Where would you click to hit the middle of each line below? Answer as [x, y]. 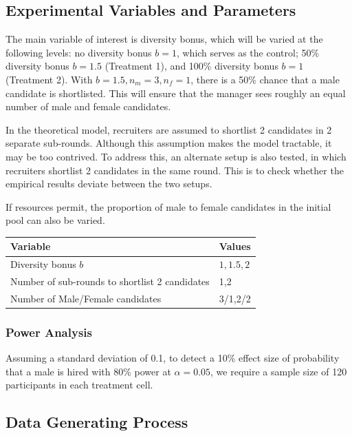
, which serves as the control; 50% [248, 52]
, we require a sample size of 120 [279, 371]
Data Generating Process [97, 422]
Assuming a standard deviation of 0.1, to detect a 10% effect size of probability [173, 358]
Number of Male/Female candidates [86, 298]
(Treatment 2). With [49, 79]
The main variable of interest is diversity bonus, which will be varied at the [164, 39]
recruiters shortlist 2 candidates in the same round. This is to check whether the [175, 170]
